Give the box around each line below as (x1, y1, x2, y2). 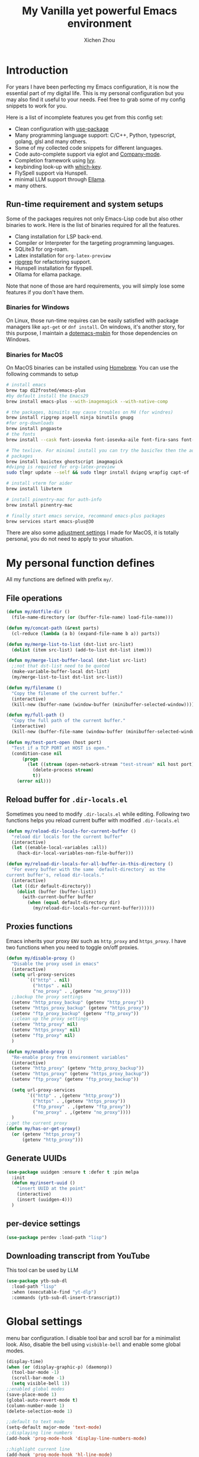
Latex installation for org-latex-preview (14, 251, 111, 259)
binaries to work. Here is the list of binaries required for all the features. (6, 221, 181, 228)
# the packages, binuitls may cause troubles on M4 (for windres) (6, 409, 174, 415)
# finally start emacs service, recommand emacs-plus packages (6, 513, 166, 519)
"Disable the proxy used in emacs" (11, 961, 99, 967)
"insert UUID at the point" (17, 1185, 86, 1192)
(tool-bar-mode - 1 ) (11, 1370, 60, 1376)
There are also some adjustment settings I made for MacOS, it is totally (6, 529, 179, 536)
